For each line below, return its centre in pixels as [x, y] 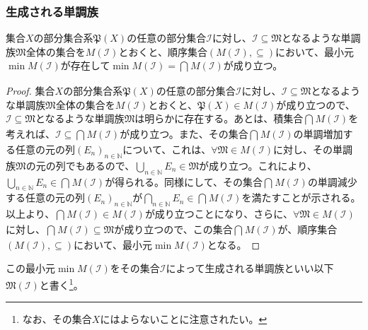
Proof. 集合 [30, 91]
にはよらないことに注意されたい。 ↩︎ [184, 319]
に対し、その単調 [313, 149]
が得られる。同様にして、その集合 [184, 181]
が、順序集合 [307, 229]
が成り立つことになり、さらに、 [219, 214]
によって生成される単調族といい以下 [250, 268]
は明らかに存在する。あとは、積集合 [219, 118]
